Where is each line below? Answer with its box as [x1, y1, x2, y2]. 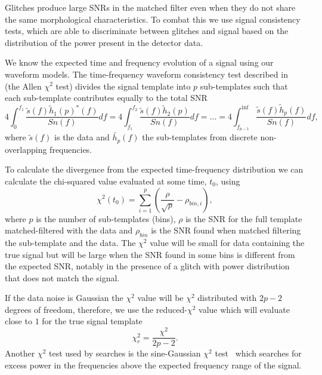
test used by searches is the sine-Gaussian [49, 347, 201, 359]
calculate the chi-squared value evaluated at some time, [5, 174, 207, 187]
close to [5, 315, 32, 327]
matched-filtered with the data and [5, 224, 133, 236]
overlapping [5, 143, 47, 155]
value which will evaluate [199, 303, 290, 315]
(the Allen [5, 79, 42, 92]
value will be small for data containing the [150, 236, 305, 248]
